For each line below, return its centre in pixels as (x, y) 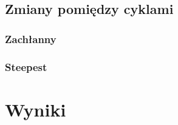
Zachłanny (31, 39)
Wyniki (36, 109)
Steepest (26, 66)
